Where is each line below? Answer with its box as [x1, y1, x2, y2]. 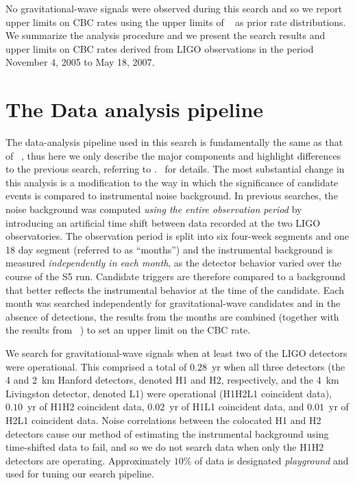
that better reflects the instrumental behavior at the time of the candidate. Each [5, 282, 345, 297]
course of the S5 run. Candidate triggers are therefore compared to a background [5, 269, 345, 284]
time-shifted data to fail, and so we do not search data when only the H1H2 [5, 440, 324, 454]
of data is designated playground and [194, 453, 349, 467]
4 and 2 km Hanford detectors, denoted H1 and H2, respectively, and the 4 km [5, 373, 339, 387]
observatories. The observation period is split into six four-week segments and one [5, 229, 349, 243]
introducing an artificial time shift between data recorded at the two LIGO [5, 215, 321, 229]
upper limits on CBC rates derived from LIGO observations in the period [5, 41, 314, 55]
